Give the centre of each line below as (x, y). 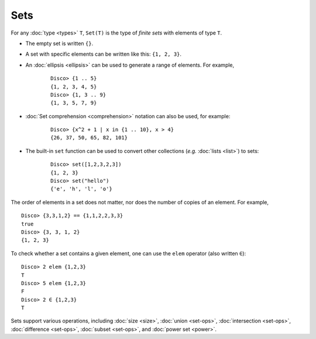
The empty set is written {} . (59, 43)
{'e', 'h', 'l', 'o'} (81, 189)
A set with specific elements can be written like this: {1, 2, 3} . (103, 54)
